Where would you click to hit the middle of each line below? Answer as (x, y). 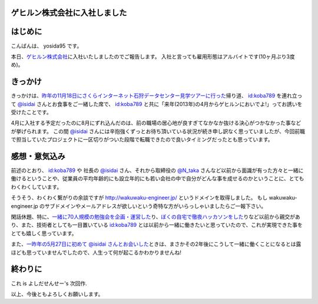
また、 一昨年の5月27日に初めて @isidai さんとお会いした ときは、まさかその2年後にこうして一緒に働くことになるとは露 (156, 244)
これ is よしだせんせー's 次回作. (49, 283)
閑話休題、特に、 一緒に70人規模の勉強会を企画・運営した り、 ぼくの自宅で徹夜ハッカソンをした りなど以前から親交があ (155, 217)
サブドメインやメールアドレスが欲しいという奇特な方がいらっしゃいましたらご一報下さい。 (155, 206)
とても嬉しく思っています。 (44, 233)
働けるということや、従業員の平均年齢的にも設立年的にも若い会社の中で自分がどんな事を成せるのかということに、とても (158, 179)
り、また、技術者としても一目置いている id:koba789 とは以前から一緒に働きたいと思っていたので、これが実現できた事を (157, 225)
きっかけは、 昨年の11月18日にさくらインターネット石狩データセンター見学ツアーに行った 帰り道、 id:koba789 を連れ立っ (157, 96)
